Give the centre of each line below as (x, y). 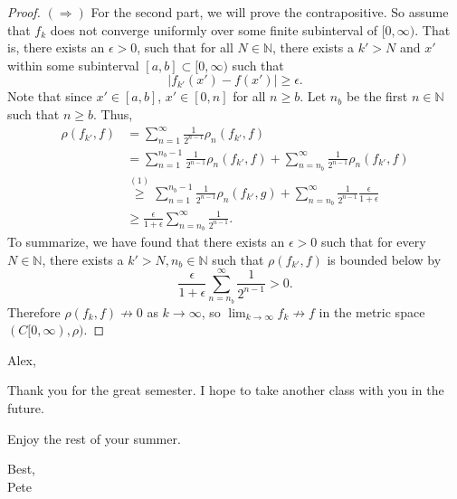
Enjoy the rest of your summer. (94, 438)
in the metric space (372, 311)
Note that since (50, 96)
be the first (377, 96)
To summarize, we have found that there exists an (146, 241)
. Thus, (113, 113)
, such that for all (185, 47)
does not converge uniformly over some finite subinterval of (214, 29)
